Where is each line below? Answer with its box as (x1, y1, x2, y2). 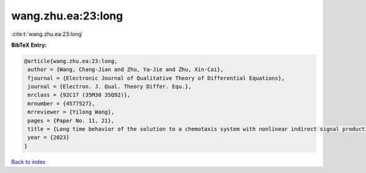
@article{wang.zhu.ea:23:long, (24, 58, 118, 64)
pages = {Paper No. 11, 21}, (27, 117, 115, 124)
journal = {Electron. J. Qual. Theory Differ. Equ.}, (27, 83, 192, 90)
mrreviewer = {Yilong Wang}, (27, 109, 115, 115)
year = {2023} (27, 134, 70, 141)
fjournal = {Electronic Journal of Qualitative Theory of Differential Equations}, (27, 75, 285, 81)
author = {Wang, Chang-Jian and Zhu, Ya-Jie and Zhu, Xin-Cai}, (27, 66, 224, 73)
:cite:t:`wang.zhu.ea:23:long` (11, 30, 84, 38)
